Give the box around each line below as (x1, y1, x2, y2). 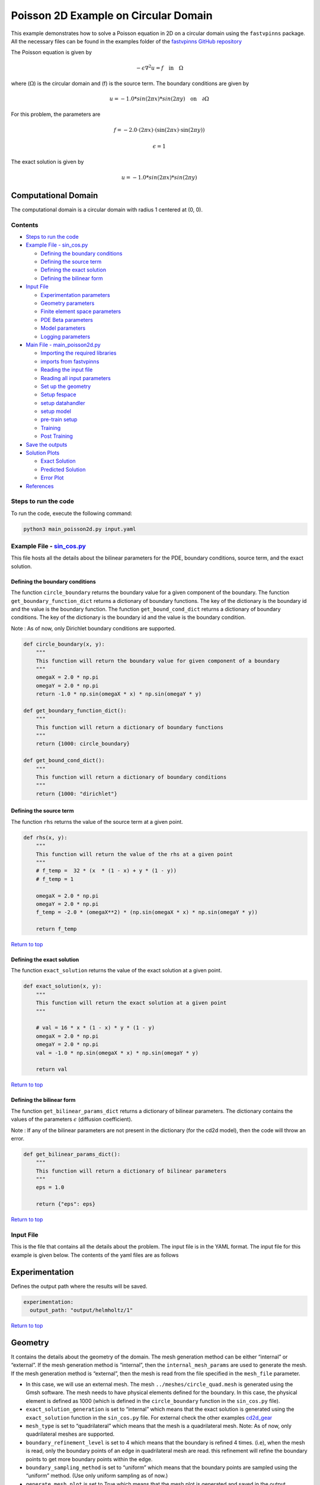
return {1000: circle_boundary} (36, 740, 130, 747)
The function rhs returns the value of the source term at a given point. (11, 818, 183, 825)
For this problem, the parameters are (11, 110, 101, 118)
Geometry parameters (40, 300, 95, 307)
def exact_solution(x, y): (23, 983, 102, 990)
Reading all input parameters (40, 374, 111, 381)
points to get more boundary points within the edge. (25, 1455, 153, 1462)
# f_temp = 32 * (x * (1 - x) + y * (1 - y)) (36, 867, 177, 874)
